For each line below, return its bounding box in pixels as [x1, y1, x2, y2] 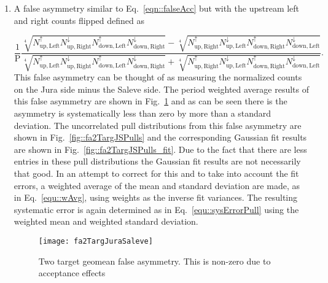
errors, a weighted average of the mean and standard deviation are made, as [14, 179, 300, 192]
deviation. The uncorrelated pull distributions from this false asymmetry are [14, 118, 302, 131]
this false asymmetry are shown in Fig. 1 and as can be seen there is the [14, 95, 287, 107]
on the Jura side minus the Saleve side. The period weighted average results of [14, 82, 309, 95]
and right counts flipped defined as [14, 14, 144, 26]
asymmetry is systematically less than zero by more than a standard [14, 106, 271, 119]
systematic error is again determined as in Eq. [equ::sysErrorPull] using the [14, 203, 299, 215]
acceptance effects [38, 266, 106, 279]
